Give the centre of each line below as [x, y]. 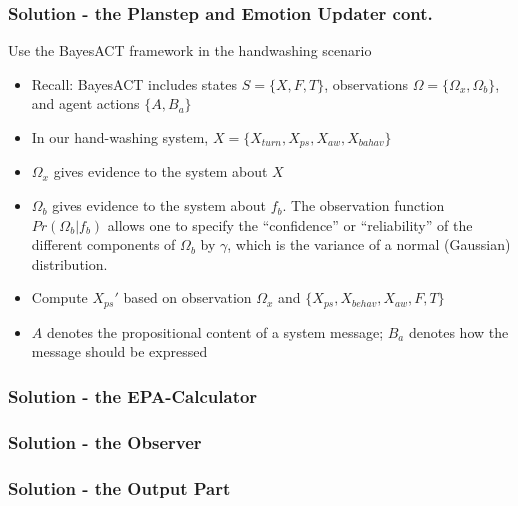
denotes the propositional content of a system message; [215, 331]
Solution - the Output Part [119, 487]
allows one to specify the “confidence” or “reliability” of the [290, 224]
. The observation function [363, 205]
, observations [366, 83]
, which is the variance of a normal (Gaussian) [369, 244]
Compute [59, 297]
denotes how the [458, 331]
